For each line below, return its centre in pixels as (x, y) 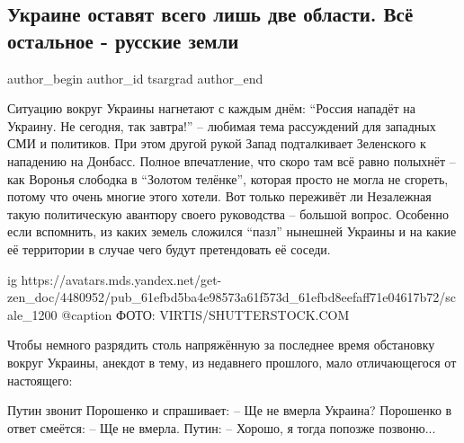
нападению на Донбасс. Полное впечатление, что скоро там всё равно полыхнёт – (232, 160)
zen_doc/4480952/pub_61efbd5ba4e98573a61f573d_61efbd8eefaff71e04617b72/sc (232, 297)
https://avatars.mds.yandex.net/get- (121, 279)
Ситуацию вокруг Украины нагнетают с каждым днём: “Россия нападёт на (212, 108)
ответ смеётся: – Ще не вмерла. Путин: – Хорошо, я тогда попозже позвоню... (222, 427)
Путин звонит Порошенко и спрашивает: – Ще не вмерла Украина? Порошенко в (230, 410)
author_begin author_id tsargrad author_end (135, 78)
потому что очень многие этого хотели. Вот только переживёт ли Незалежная (219, 196)
